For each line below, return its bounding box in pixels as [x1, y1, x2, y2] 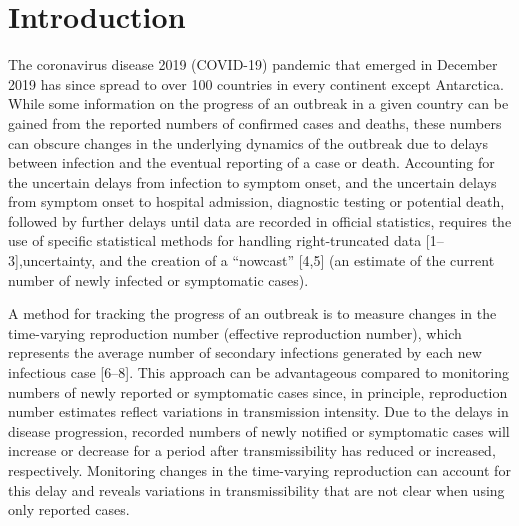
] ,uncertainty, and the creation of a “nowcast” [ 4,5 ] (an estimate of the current [15, 250, 495, 271]
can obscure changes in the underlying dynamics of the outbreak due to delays [8, 132, 488, 153]
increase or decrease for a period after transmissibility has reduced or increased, [8, 440, 496, 461]
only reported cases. [8, 499, 130, 520]
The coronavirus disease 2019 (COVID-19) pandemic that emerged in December [8, 54, 498, 75]
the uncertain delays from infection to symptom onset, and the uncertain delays [8, 171, 497, 192]
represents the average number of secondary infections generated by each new [8, 342, 482, 363]
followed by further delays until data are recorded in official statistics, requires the [8, 210, 512, 231]
